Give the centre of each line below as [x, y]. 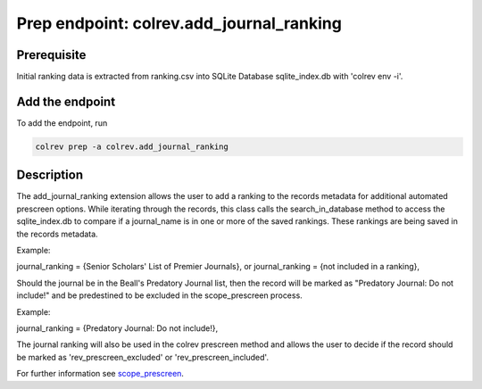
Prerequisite [51, 55]
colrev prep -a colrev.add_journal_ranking [132, 146]
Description [50, 175]
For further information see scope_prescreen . [100, 374]
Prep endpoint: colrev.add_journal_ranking [179, 23]
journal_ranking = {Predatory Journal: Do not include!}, [117, 328]
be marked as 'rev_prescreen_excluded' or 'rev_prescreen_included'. [143, 357]
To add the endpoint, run [62, 123]
